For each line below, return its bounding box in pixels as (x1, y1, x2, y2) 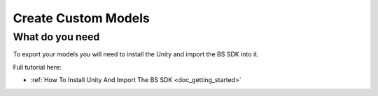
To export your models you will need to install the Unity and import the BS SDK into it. (13, 50, 259, 58)
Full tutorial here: (13, 63, 62, 71)
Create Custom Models (13, 10, 150, 26)
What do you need (13, 31, 100, 43)
